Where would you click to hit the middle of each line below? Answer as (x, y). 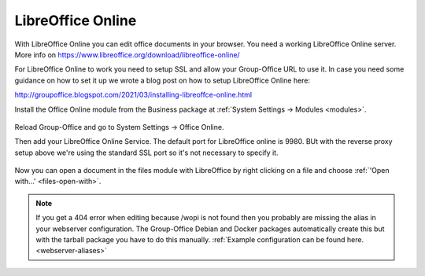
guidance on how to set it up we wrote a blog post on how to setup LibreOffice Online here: (163, 80)
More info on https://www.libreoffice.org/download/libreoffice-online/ (127, 54)
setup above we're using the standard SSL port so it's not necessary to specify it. (146, 153)
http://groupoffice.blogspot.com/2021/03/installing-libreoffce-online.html (133, 95)
